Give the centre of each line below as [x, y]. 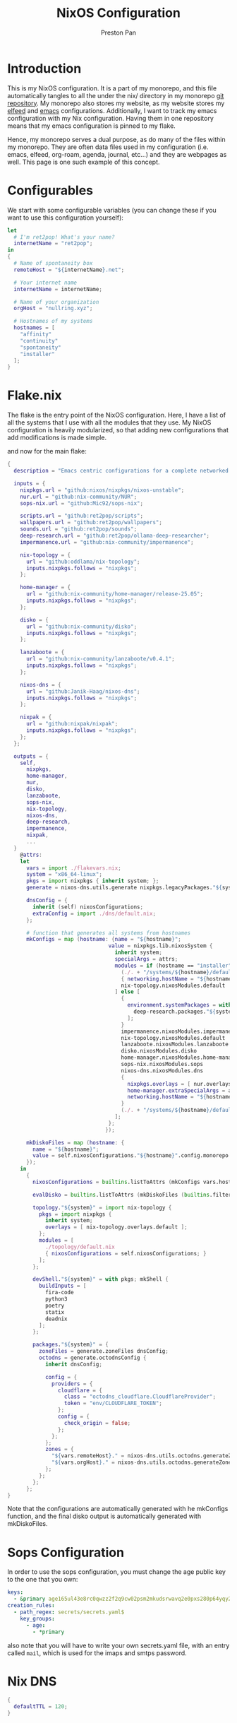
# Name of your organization [56, 302]
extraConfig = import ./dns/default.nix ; [95, 913]
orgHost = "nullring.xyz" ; [53, 309]
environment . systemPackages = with [180, 1005]
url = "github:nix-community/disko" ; [81, 627]
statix [55, 1312]
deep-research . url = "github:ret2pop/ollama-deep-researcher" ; [115, 536]
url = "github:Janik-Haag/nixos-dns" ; [83, 691]
